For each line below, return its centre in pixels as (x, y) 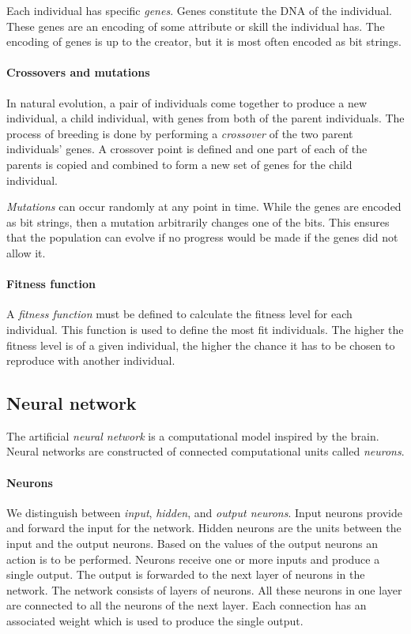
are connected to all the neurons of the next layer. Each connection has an (187, 605)
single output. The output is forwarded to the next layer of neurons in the (186, 574)
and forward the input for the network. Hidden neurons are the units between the (204, 528)
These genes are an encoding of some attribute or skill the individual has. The (196, 26)
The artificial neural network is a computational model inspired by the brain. (193, 435)
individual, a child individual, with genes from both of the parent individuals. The (205, 118)
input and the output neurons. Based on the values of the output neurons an (192, 544)
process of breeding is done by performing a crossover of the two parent (180, 133)
